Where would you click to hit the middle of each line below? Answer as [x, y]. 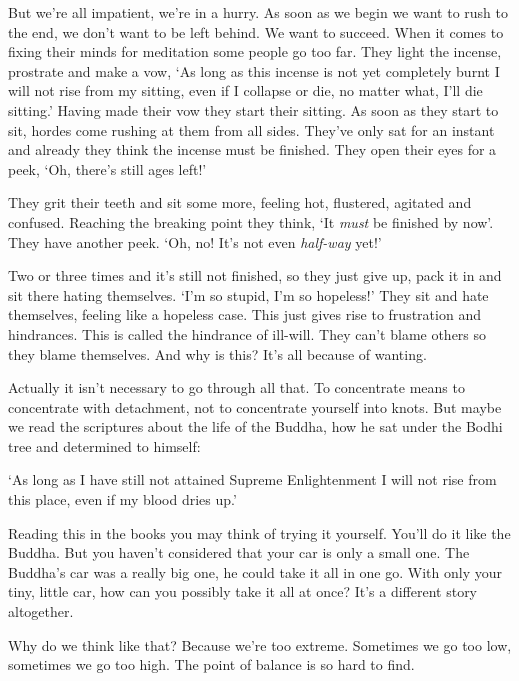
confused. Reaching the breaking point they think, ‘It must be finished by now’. [251, 221]
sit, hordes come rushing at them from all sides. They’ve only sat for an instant [251, 129]
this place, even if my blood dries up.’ [122, 499]
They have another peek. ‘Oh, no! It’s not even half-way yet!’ [195, 241]
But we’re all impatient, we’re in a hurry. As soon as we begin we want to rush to [258, 12]
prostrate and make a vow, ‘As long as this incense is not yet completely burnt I [254, 70]
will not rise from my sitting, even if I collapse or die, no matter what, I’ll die [245, 90]
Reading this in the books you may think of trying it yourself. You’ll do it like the [259, 532]
